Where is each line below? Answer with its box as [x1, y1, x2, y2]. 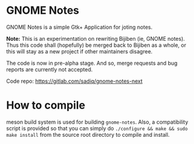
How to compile [6, 98, 86, 112]
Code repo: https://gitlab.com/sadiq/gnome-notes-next [6, 77, 143, 85]
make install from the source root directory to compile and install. [6, 131, 170, 138]
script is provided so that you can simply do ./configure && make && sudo [6, 124, 188, 132]
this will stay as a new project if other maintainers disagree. [6, 47, 153, 55]
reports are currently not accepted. [6, 65, 93, 73]
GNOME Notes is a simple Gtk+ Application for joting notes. [6, 23, 153, 31]
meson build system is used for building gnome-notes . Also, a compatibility [6, 118, 189, 125]
